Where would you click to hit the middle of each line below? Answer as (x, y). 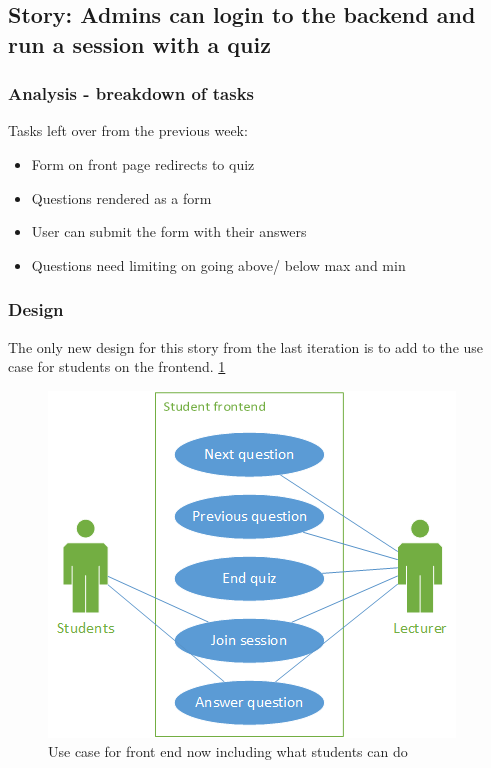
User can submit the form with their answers (169, 231)
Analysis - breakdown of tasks (131, 93)
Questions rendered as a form (121, 197)
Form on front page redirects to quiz (143, 163)
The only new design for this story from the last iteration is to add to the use (246, 346)
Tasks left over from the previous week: (128, 130)
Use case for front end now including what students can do (228, 751)
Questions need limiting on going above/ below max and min (218, 264)
